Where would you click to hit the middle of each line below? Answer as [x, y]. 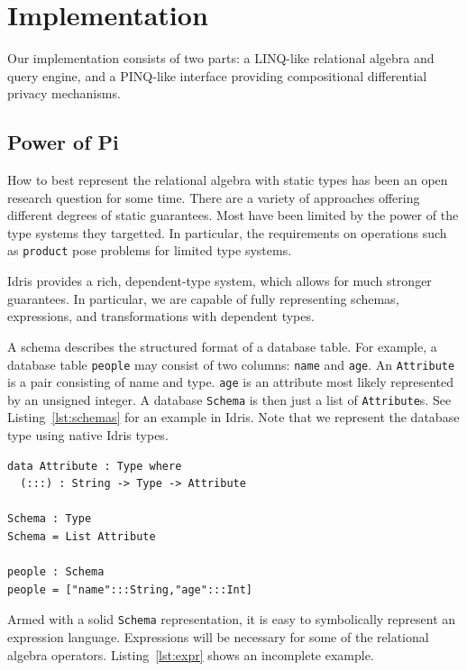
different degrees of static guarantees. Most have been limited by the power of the [233, 215]
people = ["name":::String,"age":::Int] [130, 589]
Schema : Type [50, 519]
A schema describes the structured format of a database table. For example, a [222, 346]
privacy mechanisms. [64, 93]
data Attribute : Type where [95, 466]
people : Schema [56, 572]
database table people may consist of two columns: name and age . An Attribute [231, 364]
